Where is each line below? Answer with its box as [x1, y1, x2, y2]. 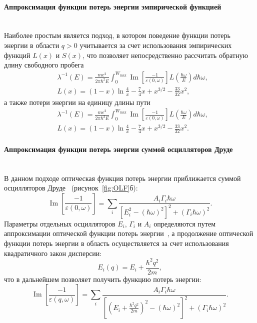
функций [4, 49, 30, 60]
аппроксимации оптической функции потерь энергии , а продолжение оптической [4, 228, 253, 238]
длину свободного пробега [4, 59, 84, 70]
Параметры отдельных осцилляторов [4, 218, 115, 228]
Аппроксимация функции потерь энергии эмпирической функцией [4, 1, 221, 11]
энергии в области [4, 39, 59, 50]
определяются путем [153, 218, 216, 228]
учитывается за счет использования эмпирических [79, 39, 232, 50]
